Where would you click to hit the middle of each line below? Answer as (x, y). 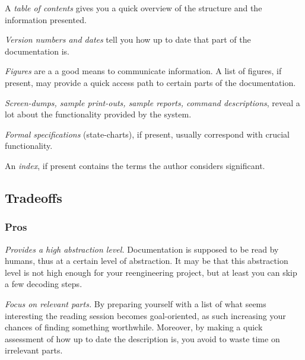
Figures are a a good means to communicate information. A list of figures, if (143, 71)
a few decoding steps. (44, 284)
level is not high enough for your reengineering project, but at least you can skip (151, 272)
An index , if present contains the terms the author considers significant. (135, 165)
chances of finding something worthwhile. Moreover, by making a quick (134, 327)
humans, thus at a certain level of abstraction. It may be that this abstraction (147, 261)
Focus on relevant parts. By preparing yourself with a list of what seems (136, 303)
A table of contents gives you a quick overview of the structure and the (134, 8)
